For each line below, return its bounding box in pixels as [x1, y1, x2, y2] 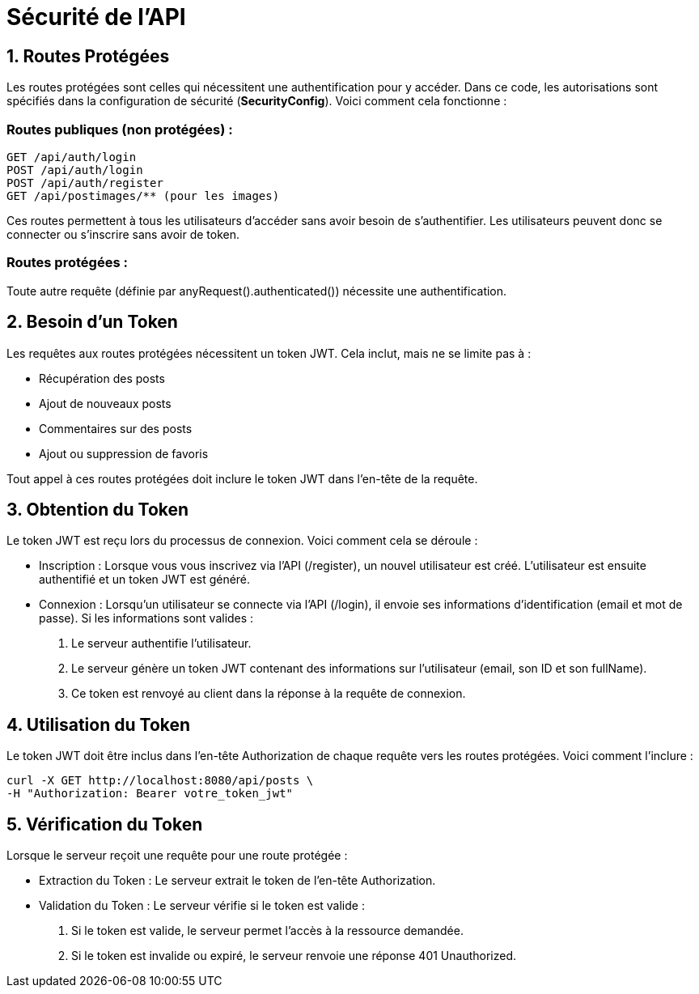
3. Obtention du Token [6, 499, 189, 520]
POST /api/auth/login [6, 163, 143, 176]
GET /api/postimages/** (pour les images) [6, 189, 280, 202]
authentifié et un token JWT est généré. [39, 572, 251, 587]
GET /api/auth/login [6, 150, 137, 164]
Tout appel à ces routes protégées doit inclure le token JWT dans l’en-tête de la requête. [6, 471, 478, 486]
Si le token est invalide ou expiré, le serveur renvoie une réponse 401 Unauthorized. [71, 949, 517, 963]
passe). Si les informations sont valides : [39, 611, 254, 626]
